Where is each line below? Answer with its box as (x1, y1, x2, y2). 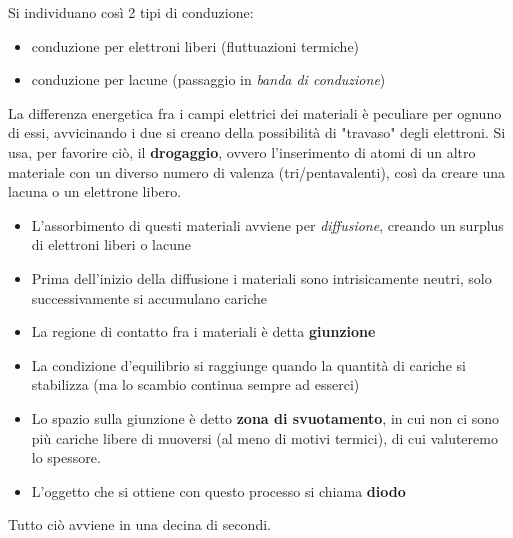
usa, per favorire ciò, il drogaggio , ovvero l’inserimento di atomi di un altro (8, 141, 476, 162)
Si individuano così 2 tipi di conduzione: (8, 2, 254, 22)
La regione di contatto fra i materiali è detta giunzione (31, 321, 376, 342)
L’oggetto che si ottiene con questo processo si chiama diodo (31, 480, 406, 501)
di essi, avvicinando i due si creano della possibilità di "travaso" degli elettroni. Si (8, 122, 506, 143)
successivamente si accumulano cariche (31, 287, 267, 308)
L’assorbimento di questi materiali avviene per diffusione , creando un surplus (31, 214, 504, 235)
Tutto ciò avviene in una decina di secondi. (8, 514, 271, 535)
